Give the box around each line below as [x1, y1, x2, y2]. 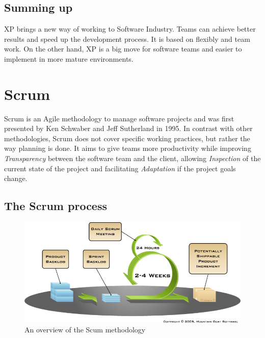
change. [4, 173, 28, 184]
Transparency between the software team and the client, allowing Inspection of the [4, 153, 261, 164]
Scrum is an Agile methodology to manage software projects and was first [4, 113, 234, 123]
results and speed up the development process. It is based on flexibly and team [4, 33, 250, 44]
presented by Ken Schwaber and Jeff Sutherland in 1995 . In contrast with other [4, 123, 253, 134]
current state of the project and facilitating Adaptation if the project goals [4, 163, 236, 173]
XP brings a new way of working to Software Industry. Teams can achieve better [4, 23, 256, 34]
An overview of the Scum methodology [24, 324, 146, 335]
